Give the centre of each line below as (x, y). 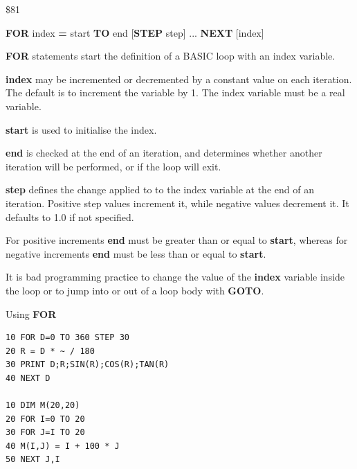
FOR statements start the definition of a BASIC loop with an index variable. (171, 56)
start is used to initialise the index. (81, 129)
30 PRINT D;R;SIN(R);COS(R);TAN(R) (88, 365)
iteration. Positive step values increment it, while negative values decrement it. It (177, 203)
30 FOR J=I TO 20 (45, 433)
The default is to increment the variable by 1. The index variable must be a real (175, 92)
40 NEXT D (28, 378)
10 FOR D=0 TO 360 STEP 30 (67, 338)
